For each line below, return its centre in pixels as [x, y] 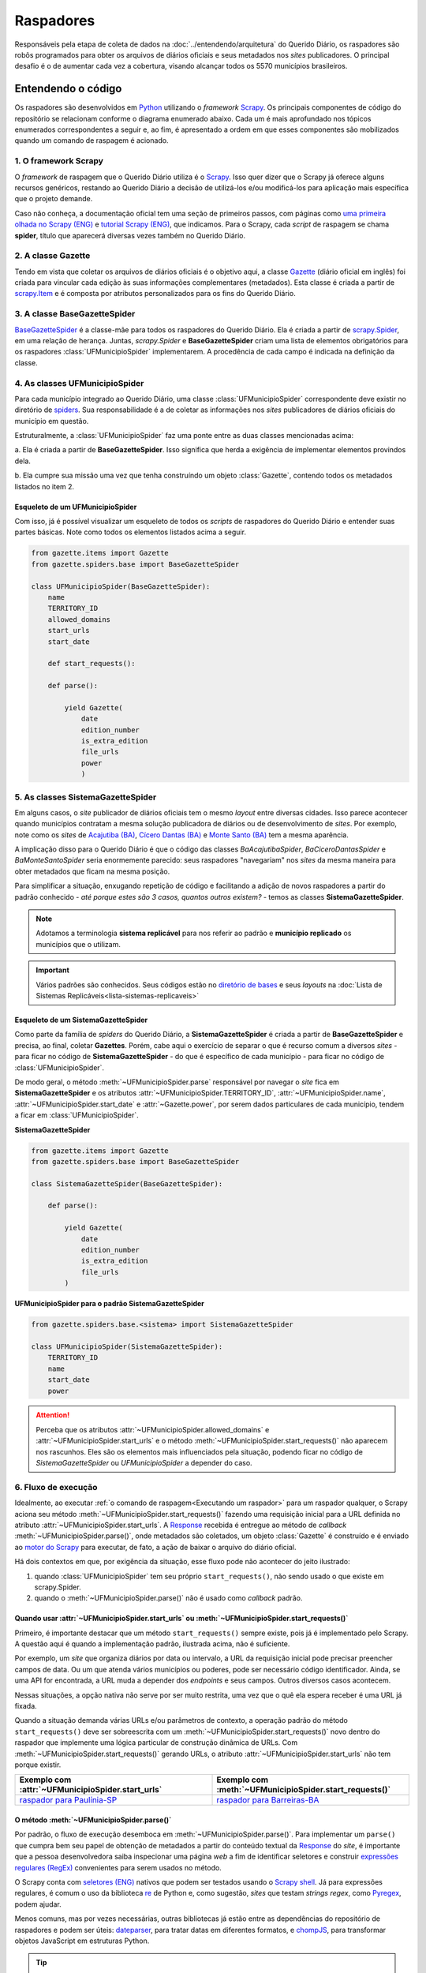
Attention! [53, 1415]
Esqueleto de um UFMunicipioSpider [76, 507]
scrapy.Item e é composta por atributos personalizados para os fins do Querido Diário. [155, 294]
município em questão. [52, 421]
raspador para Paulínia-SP [68, 1800]
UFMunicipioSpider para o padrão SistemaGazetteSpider [110, 1304]
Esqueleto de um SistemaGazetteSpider [81, 1020]
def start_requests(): [92, 664]
